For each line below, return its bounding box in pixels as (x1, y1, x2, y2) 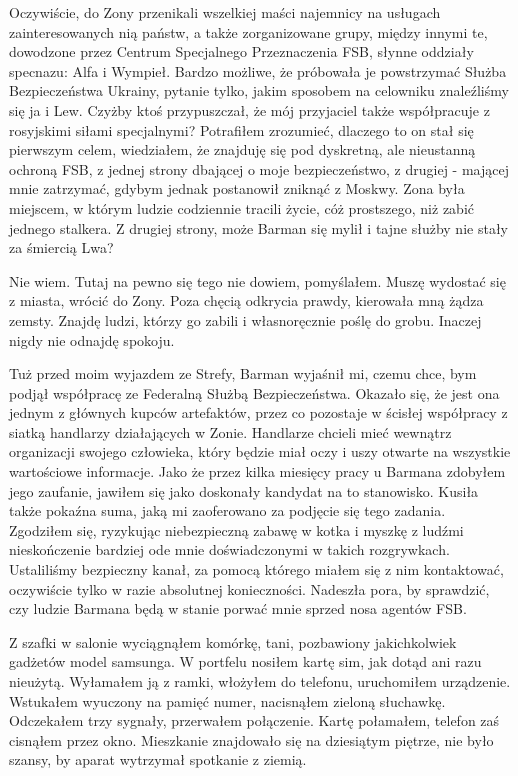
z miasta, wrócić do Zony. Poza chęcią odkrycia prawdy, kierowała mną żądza (9, 290, 484, 311)
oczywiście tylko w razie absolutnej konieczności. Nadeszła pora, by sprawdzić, (9, 578, 490, 599)
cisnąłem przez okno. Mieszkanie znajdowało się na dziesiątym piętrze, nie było (9, 729, 494, 750)
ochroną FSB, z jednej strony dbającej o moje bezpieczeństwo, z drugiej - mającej (9, 158, 509, 179)
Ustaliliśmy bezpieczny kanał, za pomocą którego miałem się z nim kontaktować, (9, 559, 504, 580)
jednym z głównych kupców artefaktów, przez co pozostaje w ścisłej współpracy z (9, 402, 508, 423)
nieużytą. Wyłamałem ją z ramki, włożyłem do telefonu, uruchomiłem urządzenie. (9, 671, 511, 691)
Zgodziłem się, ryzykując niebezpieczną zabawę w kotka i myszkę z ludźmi (9, 519, 464, 540)
